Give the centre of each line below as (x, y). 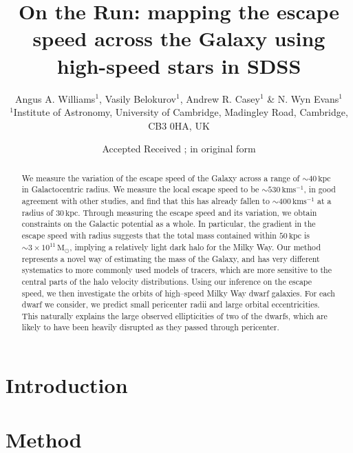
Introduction (67, 385)
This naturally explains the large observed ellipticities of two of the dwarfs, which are (174, 315)
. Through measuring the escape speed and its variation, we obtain (197, 212)
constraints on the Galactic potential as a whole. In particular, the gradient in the (169, 224)
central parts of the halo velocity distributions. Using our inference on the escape (167, 281)
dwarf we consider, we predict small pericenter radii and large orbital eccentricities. (171, 304)
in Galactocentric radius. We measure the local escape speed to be (140, 189)
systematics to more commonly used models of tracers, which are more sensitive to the (176, 270)
